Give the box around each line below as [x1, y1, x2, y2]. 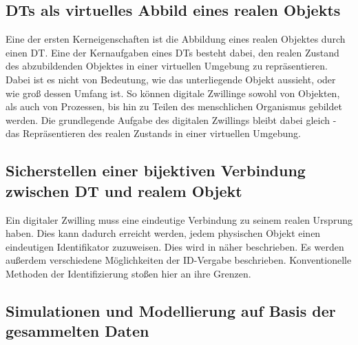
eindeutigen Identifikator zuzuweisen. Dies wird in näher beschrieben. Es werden [6, 239, 344, 253]
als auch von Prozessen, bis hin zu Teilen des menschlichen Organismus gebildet [6, 99, 342, 114]
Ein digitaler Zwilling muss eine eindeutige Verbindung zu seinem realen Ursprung [6, 212, 352, 227]
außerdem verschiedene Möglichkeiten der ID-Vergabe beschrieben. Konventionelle [6, 253, 352, 267]
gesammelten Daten [6, 320, 149, 342]
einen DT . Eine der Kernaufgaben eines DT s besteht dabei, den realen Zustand [6, 45, 339, 59]
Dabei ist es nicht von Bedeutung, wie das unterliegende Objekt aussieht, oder [6, 72, 336, 86]
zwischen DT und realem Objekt [6, 180, 242, 201]
